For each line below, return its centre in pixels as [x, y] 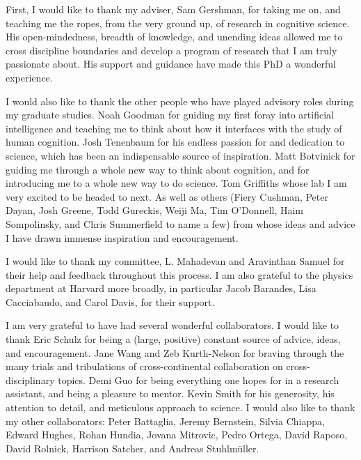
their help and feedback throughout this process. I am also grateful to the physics [179, 274]
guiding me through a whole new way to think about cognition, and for [158, 169]
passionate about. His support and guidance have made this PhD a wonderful [171, 64]
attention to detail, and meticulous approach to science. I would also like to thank [180, 407]
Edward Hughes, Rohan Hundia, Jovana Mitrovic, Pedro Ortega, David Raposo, [177, 435]
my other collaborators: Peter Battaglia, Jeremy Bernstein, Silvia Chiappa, [165, 421]
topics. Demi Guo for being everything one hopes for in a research [199, 379]
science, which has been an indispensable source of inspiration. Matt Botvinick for [180, 155]
